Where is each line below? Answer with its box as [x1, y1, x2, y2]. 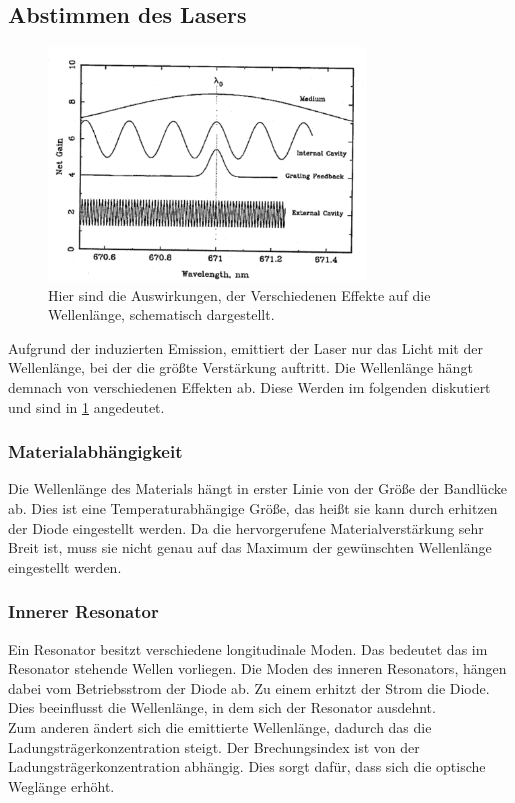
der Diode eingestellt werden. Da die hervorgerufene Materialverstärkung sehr [8, 517, 484, 538]
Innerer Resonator [8, 599, 159, 624]
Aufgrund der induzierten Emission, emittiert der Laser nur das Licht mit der [8, 337, 483, 358]
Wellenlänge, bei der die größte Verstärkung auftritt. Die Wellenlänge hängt [8, 357, 473, 378]
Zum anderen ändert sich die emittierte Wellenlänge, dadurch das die [8, 716, 432, 737]
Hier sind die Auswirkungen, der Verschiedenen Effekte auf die [48, 284, 431, 305]
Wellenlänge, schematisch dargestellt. [48, 304, 275, 325]
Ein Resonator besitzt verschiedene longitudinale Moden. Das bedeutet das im [8, 638, 488, 659]
